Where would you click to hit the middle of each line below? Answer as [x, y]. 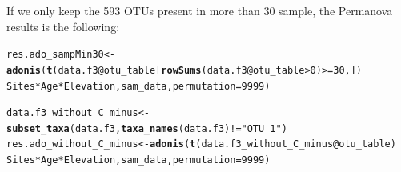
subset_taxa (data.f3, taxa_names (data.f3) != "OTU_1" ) [147, 128]
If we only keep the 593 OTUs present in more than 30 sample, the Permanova [200, 10]
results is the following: [63, 26]
